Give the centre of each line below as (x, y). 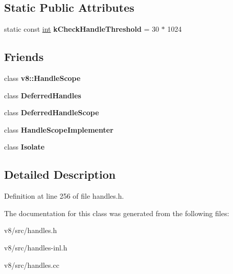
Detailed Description (60, 174)
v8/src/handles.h (31, 230)
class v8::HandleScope (42, 78)
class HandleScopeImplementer (59, 129)
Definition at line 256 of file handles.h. (64, 196)
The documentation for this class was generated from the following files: (117, 213)
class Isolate (25, 147)
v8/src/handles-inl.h (36, 247)
